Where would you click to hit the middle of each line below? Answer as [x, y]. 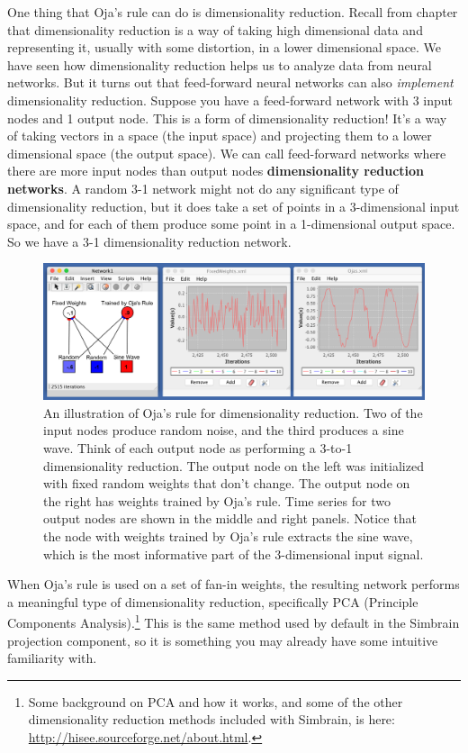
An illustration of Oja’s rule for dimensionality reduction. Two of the [233, 412]
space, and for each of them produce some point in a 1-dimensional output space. [231, 224]
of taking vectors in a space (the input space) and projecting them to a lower [220, 136]
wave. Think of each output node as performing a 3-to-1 [198, 448]
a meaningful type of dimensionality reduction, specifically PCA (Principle [213, 601]
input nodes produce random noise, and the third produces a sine [224, 430]
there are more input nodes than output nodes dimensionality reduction [216, 171]
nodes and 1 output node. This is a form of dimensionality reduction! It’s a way [227, 118]
